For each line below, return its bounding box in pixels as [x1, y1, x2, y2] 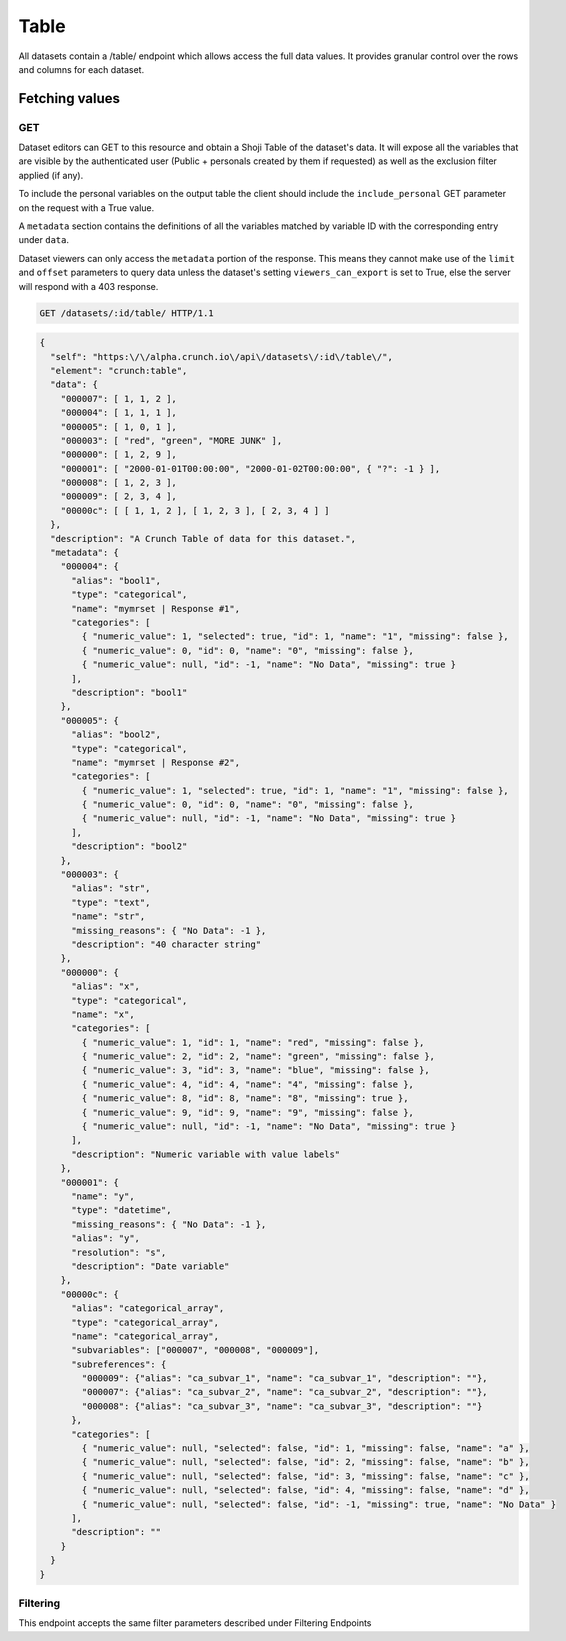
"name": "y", [71, 1191, 135, 1202]
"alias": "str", [71, 883, 151, 894]
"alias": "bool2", [71, 729, 162, 740]
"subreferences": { [71, 1358, 167, 1370]
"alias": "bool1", [71, 575, 162, 586]
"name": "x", [71, 1008, 135, 1020]
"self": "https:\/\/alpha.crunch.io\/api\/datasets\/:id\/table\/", [50, 351, 394, 362]
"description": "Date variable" [71, 1260, 230, 1272]
